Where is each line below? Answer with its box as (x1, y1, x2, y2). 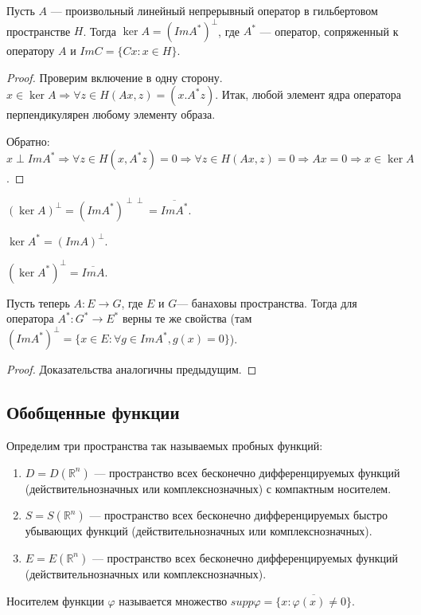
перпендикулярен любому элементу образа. (6, 106, 216, 123)
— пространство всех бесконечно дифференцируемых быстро (89, 507, 388, 523)
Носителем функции (6, 592, 104, 609)
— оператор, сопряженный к (259, 22, 399, 39)
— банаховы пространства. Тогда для (177, 294, 357, 311)
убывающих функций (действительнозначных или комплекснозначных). (25, 523, 372, 539)
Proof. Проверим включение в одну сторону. (6, 69, 223, 85)
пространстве (6, 22, 71, 39)
